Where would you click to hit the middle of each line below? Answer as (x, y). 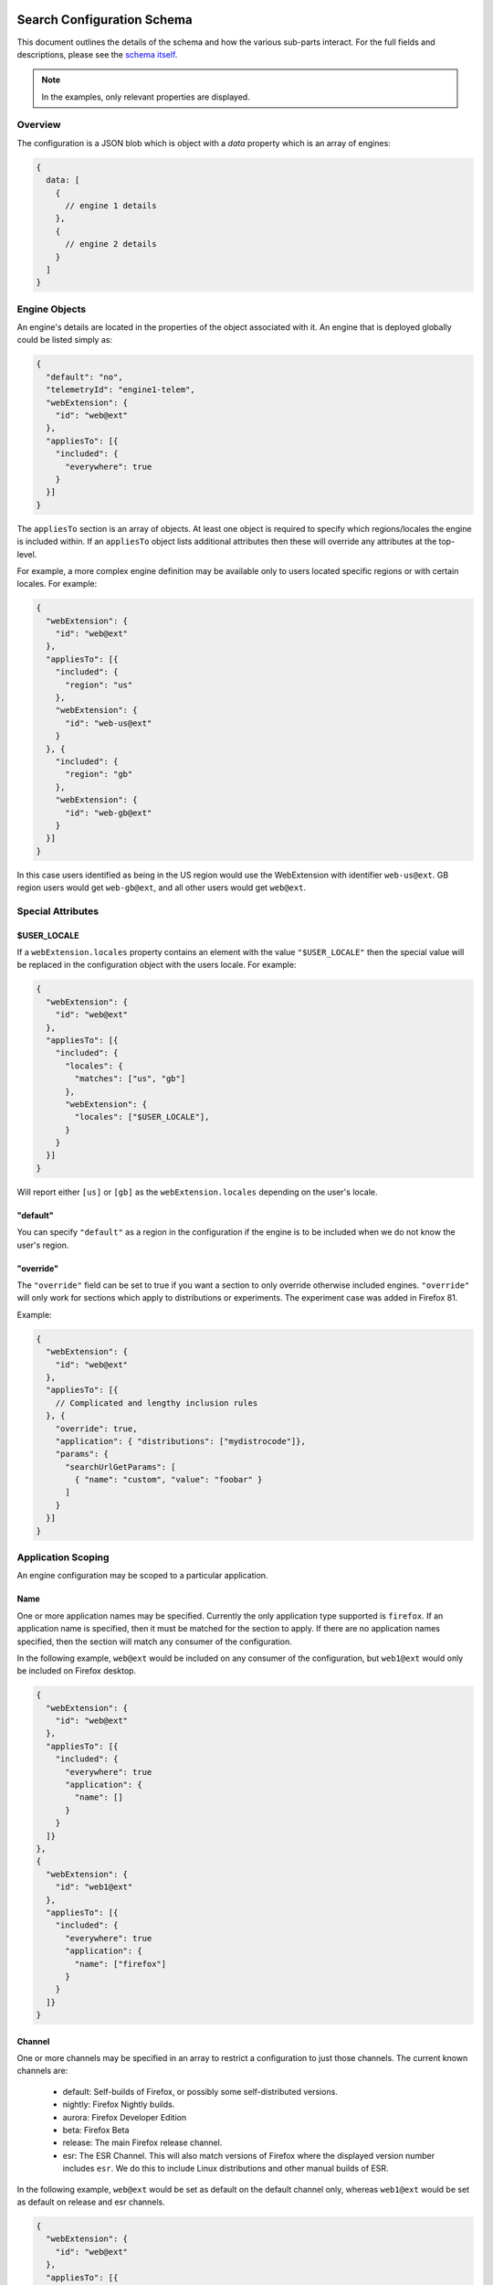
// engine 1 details (111, 205)
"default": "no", (84, 377)
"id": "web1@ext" (94, 1887)
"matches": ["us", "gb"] (130, 1079)
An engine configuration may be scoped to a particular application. (142, 1576)
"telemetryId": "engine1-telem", (121, 390)
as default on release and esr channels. (91, 2202)
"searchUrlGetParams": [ (121, 1467)
